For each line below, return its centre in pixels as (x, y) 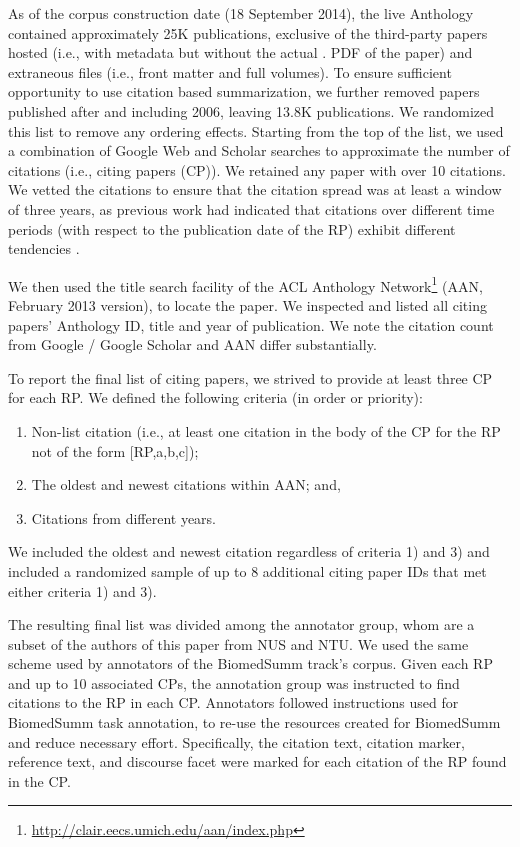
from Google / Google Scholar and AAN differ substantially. (192, 344)
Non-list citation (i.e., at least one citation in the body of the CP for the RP (266, 430)
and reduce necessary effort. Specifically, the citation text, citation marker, (236, 741)
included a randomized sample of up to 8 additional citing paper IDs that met (247, 570)
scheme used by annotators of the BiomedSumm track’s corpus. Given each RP (250, 663)
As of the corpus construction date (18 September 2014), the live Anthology (241, 13)
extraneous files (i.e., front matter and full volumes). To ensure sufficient (230, 71)
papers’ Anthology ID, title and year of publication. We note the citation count (251, 324)
